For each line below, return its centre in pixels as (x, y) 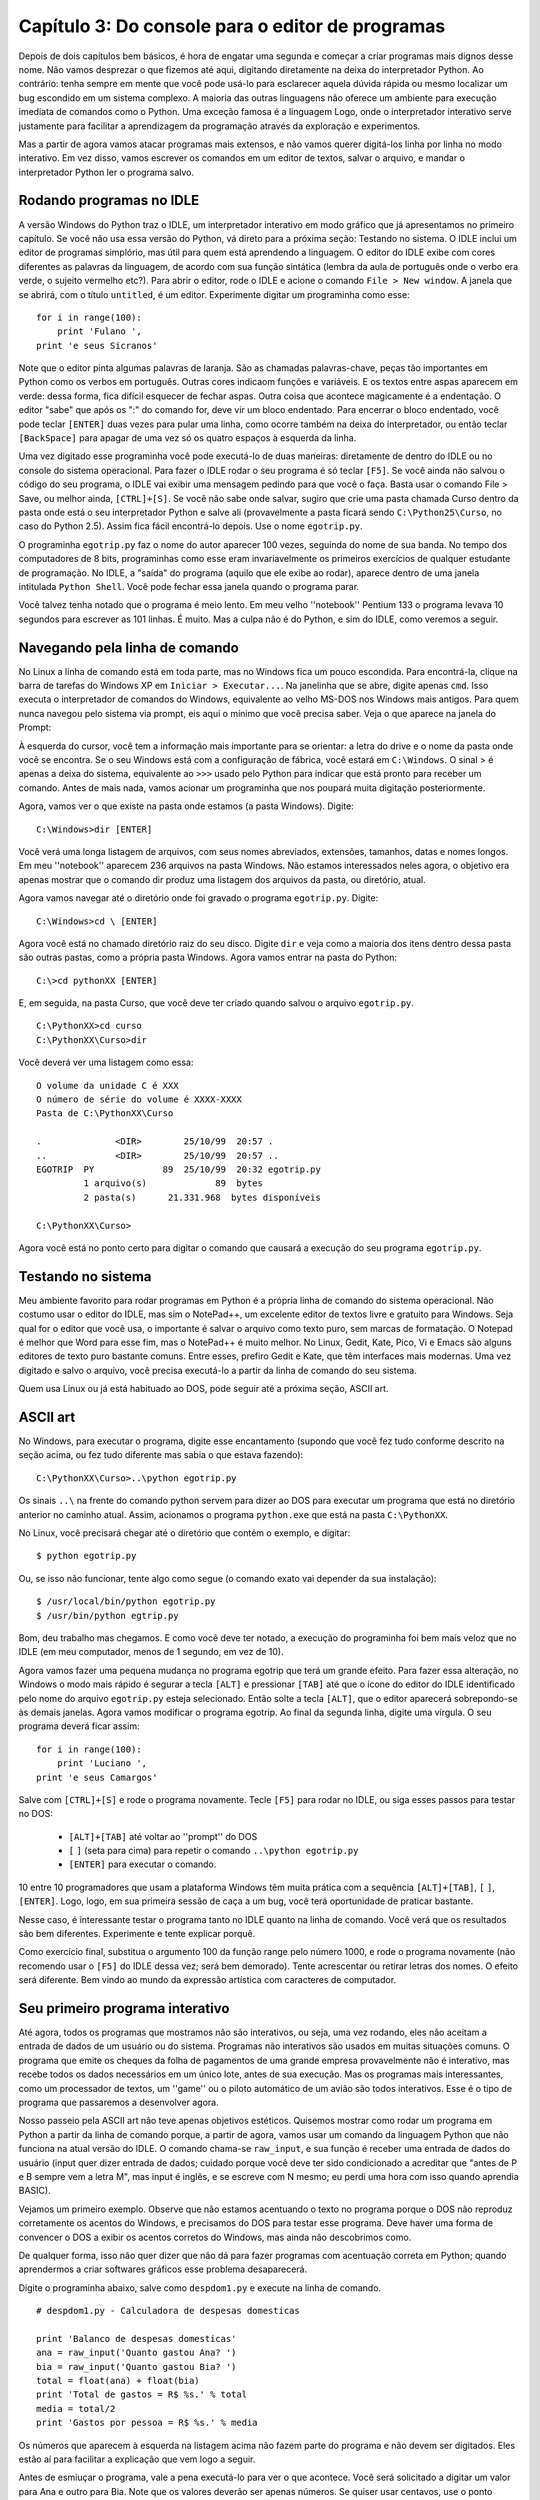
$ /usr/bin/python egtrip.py (107, 1615)
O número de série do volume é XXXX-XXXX (139, 1099)
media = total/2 (76, 2408)
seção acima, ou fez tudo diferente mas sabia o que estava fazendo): (161, 1455)
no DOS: (36, 1814)
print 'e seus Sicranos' (97, 345)
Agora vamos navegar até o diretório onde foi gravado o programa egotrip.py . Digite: (198, 898)
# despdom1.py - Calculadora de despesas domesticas (168, 2311)
